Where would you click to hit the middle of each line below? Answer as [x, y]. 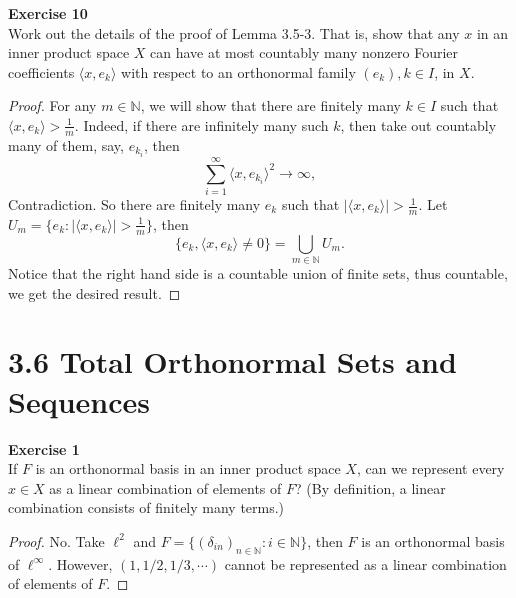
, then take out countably [418, 124]
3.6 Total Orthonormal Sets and [232, 361]
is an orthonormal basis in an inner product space [188, 468]
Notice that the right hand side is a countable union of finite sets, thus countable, [258, 273]
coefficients [41, 71]
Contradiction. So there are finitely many [134, 204]
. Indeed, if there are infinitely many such [201, 124]
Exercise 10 [48, 13]
